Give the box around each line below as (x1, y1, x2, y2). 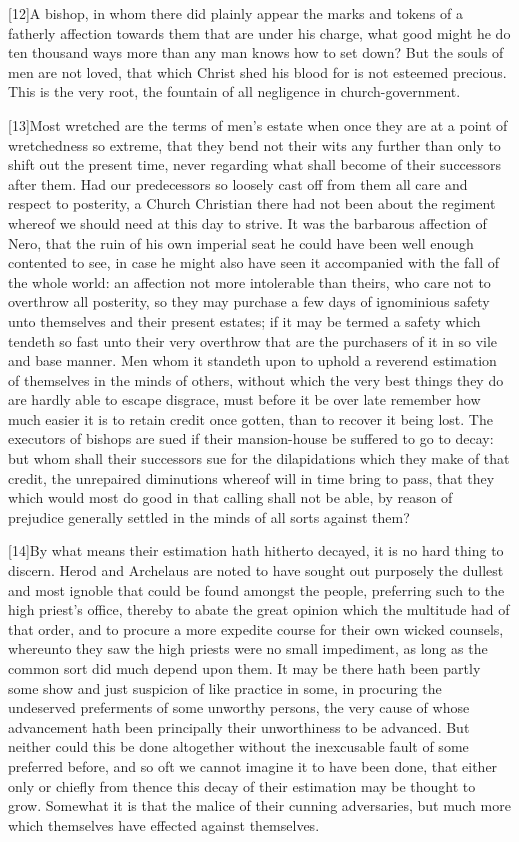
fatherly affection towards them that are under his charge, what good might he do (8, 22, 511, 43)
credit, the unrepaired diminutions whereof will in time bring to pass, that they (8, 467, 495, 488)
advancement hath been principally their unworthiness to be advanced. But (8, 716, 470, 737)
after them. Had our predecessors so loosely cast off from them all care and (8, 173, 468, 194)
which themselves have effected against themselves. (8, 814, 320, 835)
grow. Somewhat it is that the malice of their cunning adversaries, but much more (8, 795, 511, 816)
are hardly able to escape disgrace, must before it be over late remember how (8, 389, 481, 410)
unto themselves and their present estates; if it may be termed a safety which (8, 310, 481, 331)
